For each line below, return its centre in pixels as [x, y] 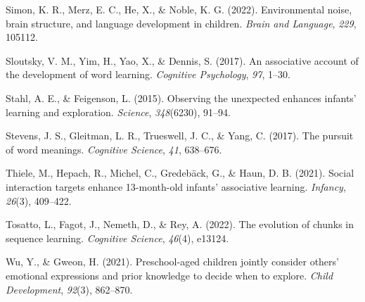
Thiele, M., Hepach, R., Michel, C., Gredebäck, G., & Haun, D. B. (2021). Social [180, 173]
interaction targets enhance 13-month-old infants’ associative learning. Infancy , [176, 186]
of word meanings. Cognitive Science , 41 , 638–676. [114, 149]
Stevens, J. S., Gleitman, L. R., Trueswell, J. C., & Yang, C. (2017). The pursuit [180, 136]
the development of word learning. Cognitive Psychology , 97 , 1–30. [148, 74]
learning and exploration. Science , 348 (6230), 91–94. [118, 112]
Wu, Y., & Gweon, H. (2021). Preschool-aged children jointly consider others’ [172, 262]
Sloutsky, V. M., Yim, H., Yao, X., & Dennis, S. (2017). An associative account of [182, 60]
